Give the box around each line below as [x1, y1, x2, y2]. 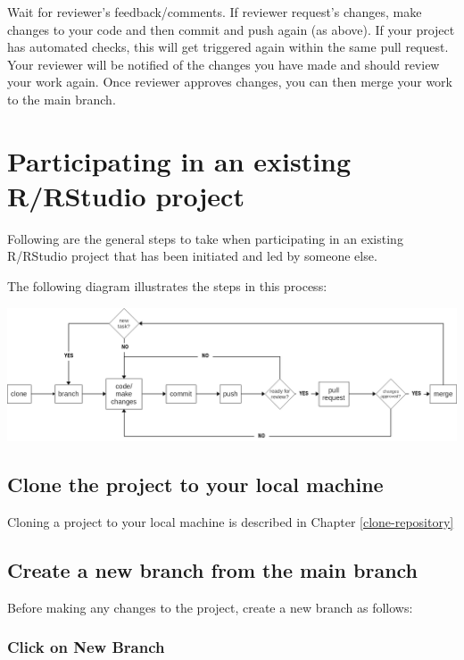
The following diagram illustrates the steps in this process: [7, 277, 327, 296]
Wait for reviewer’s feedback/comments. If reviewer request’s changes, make [7, 3, 422, 21]
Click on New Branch [7, 636, 165, 658]
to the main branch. [7, 89, 116, 108]
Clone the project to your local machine [7, 471, 384, 498]
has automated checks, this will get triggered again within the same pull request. [7, 38, 449, 56]
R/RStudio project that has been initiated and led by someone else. [7, 246, 377, 265]
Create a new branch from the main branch [7, 556, 418, 584]
